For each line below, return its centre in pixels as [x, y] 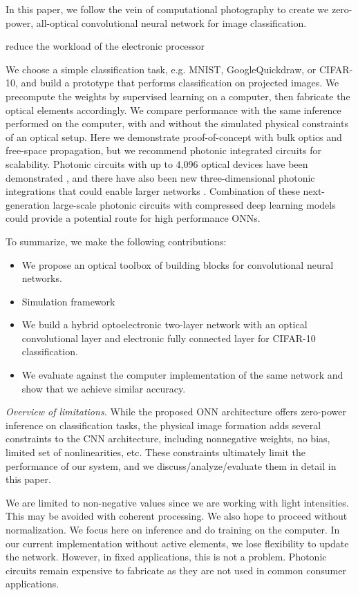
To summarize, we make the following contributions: [116, 241]
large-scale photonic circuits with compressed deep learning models [194, 204]
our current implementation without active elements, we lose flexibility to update [177, 543]
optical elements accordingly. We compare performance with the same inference [173, 110]
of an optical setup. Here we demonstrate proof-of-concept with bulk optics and [174, 136]
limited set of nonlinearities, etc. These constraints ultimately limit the [156, 452]
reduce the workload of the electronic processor [105, 46]
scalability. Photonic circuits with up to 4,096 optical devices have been [157, 163]
